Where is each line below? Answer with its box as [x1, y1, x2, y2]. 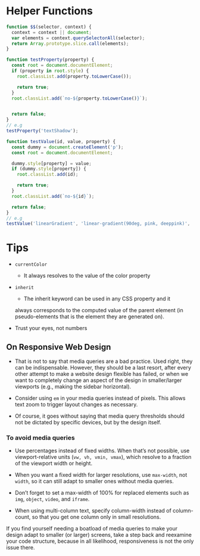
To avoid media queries [6, 433, 76, 442]
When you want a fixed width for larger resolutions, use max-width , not [14, 471, 187, 479]
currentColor [14, 262, 48, 268]
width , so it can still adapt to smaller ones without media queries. [14, 478, 174, 485]
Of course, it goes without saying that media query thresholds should [14, 412, 185, 420]
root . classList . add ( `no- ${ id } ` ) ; [11, 193, 95, 199]
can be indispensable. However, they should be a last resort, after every [14, 364, 192, 371]
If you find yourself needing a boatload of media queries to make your [6, 525, 177, 532]
